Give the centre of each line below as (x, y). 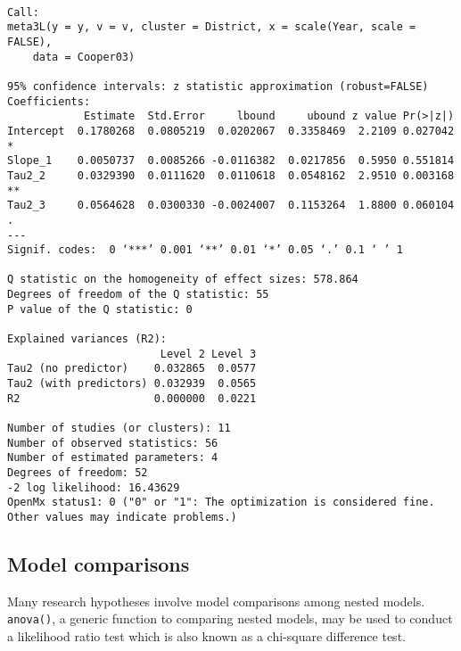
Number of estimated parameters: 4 (113, 458)
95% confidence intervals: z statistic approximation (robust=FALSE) (218, 86)
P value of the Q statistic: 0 (100, 309)
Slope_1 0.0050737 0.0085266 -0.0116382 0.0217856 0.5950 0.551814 (231, 161)
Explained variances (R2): (87, 339)
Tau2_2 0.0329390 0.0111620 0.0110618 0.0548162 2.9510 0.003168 (231, 175)
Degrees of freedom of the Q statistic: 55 (138, 295)
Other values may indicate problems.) (122, 517)
